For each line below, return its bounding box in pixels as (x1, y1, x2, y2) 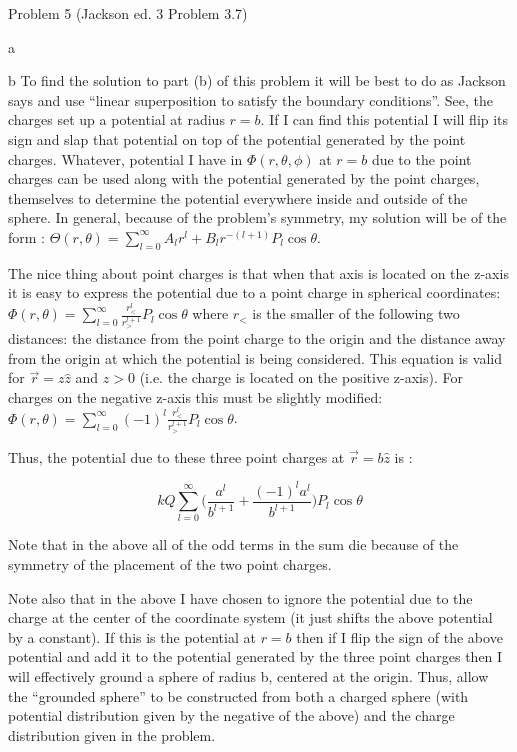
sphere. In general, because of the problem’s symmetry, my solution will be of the (8, 207, 507, 228)
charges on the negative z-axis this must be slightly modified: (8, 386, 383, 407)
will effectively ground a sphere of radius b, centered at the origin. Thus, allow (8, 666, 489, 687)
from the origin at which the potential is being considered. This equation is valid (8, 347, 502, 368)
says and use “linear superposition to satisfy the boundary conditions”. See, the (8, 89, 493, 110)
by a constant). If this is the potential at (8, 626, 256, 647)
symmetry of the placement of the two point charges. (8, 554, 332, 575)
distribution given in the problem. (8, 724, 216, 745)
